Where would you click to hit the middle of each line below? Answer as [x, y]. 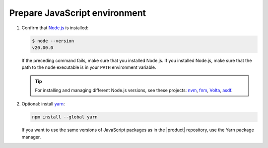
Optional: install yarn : [43, 104]
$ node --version [53, 41]
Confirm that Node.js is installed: [55, 28]
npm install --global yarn [65, 117]
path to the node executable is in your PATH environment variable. [89, 67]
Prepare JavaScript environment [78, 13]
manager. [31, 137]
